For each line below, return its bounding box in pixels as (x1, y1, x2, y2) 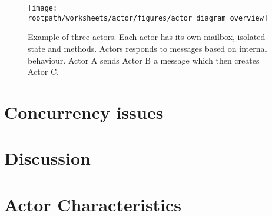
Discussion (4, 146, 91, 170)
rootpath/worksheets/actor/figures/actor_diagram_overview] (28, 14, 268, 22)
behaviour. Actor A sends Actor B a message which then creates (28, 54, 260, 66)
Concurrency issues (4, 99, 164, 124)
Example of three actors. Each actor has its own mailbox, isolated (28, 31, 266, 43)
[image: (28, 4, 58, 12)
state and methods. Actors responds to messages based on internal (28, 42, 267, 54)
